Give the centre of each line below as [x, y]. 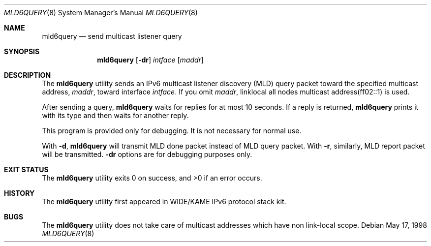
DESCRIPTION [28, 75]
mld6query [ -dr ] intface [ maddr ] [150, 60]
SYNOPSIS [22, 51]
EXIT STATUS [26, 169]
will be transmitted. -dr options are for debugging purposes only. [147, 154]
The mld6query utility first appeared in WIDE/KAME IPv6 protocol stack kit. [164, 201]
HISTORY [19, 193]
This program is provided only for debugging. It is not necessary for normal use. [172, 131]
